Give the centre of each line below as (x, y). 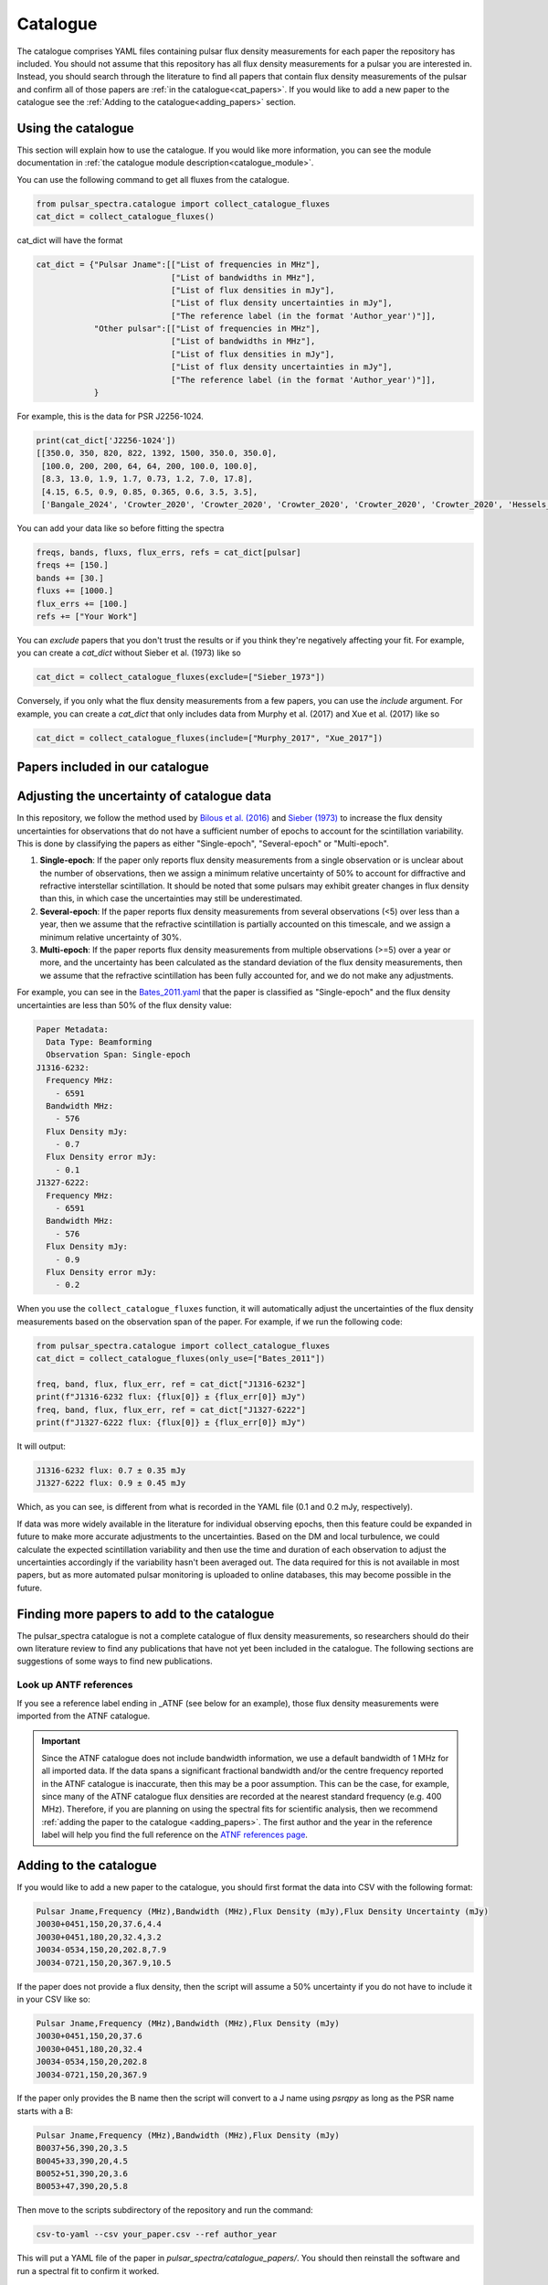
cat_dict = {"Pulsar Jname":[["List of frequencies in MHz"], (178, 265)
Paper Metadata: (73, 1029)
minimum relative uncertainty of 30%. (111, 937)
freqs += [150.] (73, 565)
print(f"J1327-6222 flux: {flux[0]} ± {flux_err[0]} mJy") (171, 1423)
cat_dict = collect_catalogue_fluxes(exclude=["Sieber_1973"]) (181, 677)
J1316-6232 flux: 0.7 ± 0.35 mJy (111, 1471)
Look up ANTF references (75, 1685)
